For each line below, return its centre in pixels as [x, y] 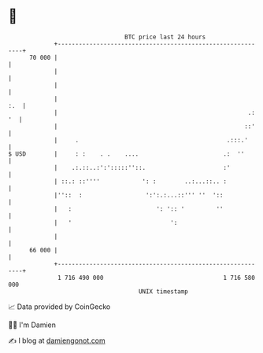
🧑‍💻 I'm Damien [32, 325]
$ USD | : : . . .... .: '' [126, 154]
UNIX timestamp [163, 291]
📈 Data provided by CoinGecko [59, 307]
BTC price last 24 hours [165, 37]
